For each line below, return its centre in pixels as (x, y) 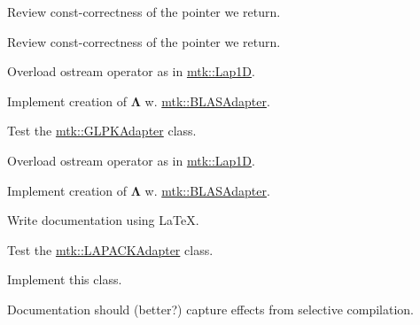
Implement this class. (65, 279)
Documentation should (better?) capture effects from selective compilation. (211, 309)
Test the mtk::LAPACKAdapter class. (110, 249)
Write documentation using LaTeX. (103, 220)
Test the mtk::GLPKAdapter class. (102, 131)
